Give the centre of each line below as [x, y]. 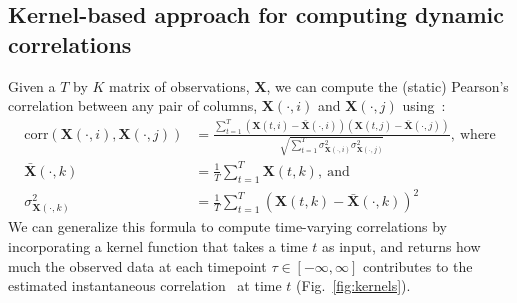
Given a [32, 85]
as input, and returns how [401, 246]
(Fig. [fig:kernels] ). [353, 285]
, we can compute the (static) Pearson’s [387, 85]
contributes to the [418, 265]
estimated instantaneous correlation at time [145, 285]
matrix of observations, [179, 85]
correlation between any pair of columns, [133, 105]
